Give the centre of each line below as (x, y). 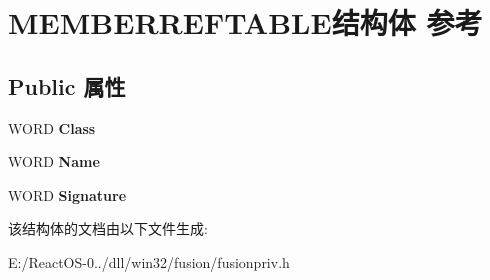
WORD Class (52, 127)
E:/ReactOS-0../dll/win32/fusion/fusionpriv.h (149, 261)
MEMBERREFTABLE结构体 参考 (245, 22)
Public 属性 (67, 85)
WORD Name (54, 161)
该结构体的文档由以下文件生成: (108, 228)
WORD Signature (67, 194)
